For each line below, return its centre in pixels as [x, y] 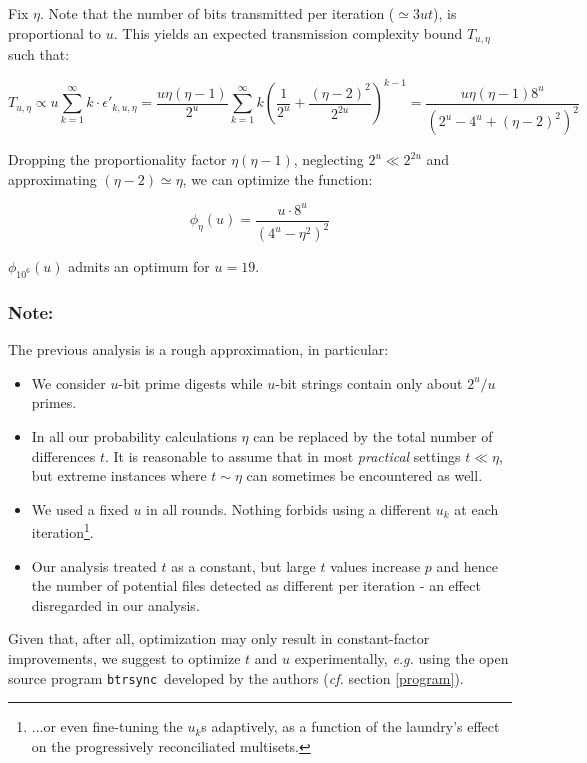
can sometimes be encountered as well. [364, 475]
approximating [52, 178]
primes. [54, 402]
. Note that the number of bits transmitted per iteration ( [217, 13]
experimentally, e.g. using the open [401, 657]
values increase [375, 565]
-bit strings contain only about [369, 382]
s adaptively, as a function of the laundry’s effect [350, 726]
